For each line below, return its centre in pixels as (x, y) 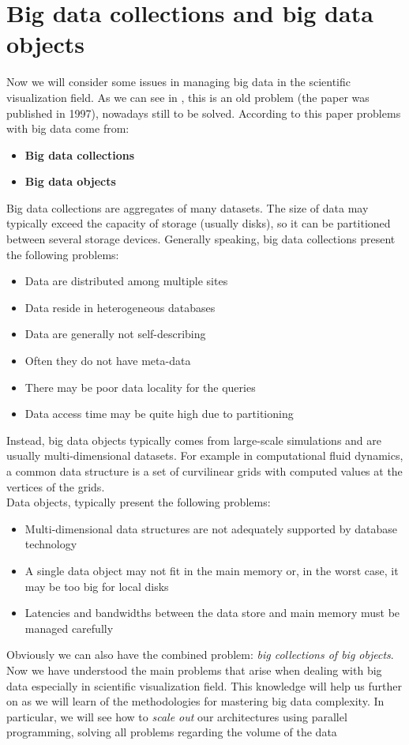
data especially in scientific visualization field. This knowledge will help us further (204, 685)
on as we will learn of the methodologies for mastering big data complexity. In (195, 701)
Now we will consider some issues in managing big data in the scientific (179, 82)
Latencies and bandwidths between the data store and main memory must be (212, 613)
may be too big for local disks (97, 586)
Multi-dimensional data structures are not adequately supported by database (211, 528)
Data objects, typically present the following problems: (139, 502)
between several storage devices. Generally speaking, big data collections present (201, 239)
